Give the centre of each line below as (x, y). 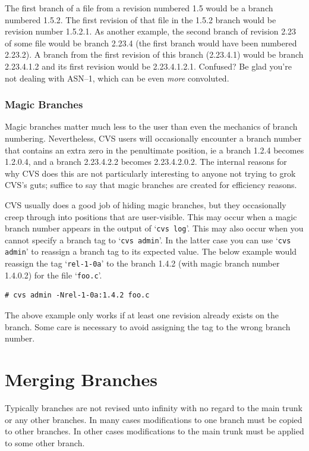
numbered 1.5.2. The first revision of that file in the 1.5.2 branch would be (141, 19)
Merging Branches (81, 379)
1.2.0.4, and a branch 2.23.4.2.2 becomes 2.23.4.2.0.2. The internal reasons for (146, 162)
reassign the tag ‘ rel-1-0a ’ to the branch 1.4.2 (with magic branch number (142, 263)
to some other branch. (45, 442)
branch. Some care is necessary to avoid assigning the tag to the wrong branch (148, 326)
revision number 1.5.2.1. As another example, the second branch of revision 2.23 (151, 31)
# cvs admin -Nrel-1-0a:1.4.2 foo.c (77, 295)
